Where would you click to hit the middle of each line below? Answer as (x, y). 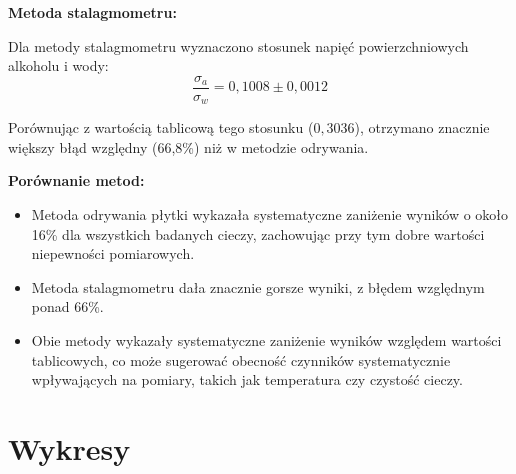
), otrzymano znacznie (422, 127)
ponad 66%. (67, 306)
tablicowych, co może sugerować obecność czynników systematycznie (241, 359)
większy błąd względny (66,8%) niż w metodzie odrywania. (188, 146)
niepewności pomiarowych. (113, 253)
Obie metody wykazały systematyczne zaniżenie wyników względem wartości (266, 340)
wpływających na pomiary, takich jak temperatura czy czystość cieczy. (247, 379)
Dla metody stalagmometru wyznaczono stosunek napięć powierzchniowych (238, 45)
